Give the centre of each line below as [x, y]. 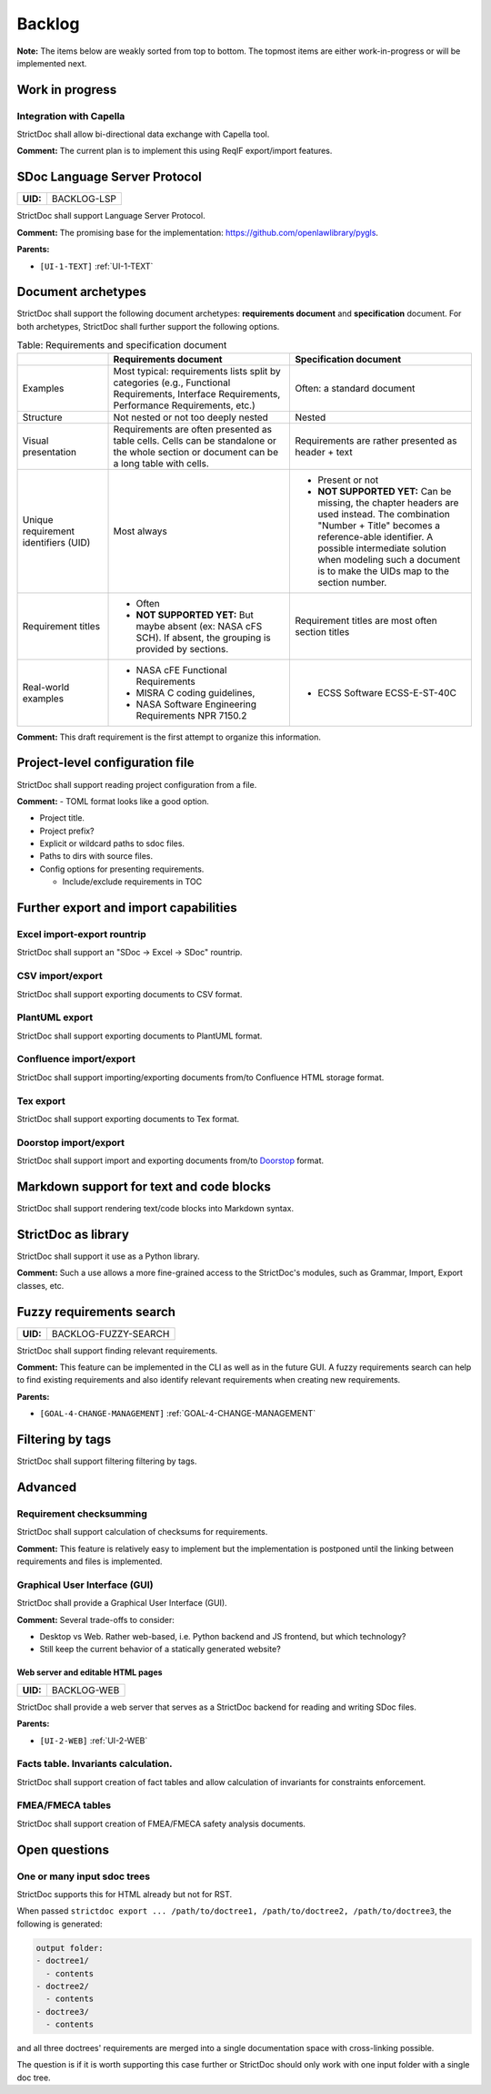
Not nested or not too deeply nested [190, 417]
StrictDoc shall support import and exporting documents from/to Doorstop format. [170, 1160]
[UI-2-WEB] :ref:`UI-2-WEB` [94, 1741]
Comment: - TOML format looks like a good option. [113, 801]
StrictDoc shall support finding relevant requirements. [117, 1350]
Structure [42, 417]
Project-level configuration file [105, 763]
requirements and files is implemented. [90, 1561]
